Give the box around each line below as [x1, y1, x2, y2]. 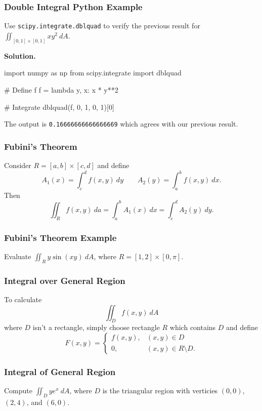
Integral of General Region [4, 365, 116, 378]
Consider [4, 159, 31, 170]
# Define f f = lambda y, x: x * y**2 [4, 84, 118, 95]
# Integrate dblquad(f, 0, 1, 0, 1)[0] [4, 101, 114, 112]
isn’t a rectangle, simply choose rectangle [32, 322, 160, 333]
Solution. [4, 50, 36, 61]
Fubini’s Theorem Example [4, 231, 117, 243]
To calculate [4, 294, 42, 304]
